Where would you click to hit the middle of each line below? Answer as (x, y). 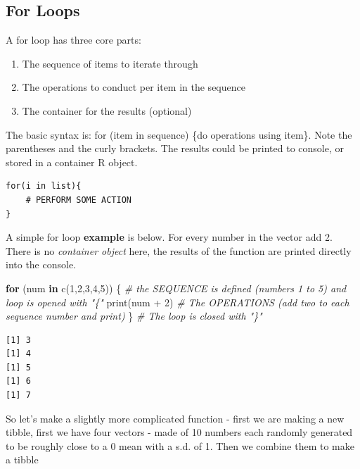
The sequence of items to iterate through (110, 63)
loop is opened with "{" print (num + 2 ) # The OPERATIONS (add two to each (178, 302)
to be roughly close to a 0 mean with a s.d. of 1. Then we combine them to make (180, 445)
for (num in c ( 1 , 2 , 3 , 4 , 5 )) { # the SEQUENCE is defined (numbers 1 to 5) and (176, 288)
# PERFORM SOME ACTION (78, 200)
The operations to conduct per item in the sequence (134, 87)
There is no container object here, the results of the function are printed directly (179, 250)
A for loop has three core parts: (73, 40)
